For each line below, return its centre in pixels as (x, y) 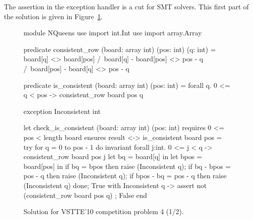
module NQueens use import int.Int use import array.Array (113, 33)
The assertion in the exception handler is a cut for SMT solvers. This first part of (126, 6)
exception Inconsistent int (62, 111)
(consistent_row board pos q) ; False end (85, 195)
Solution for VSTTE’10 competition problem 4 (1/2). (104, 211)
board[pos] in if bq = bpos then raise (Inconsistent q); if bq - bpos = (127, 166)
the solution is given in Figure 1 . (53, 16)
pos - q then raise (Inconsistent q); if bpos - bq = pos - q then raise (125, 176)
